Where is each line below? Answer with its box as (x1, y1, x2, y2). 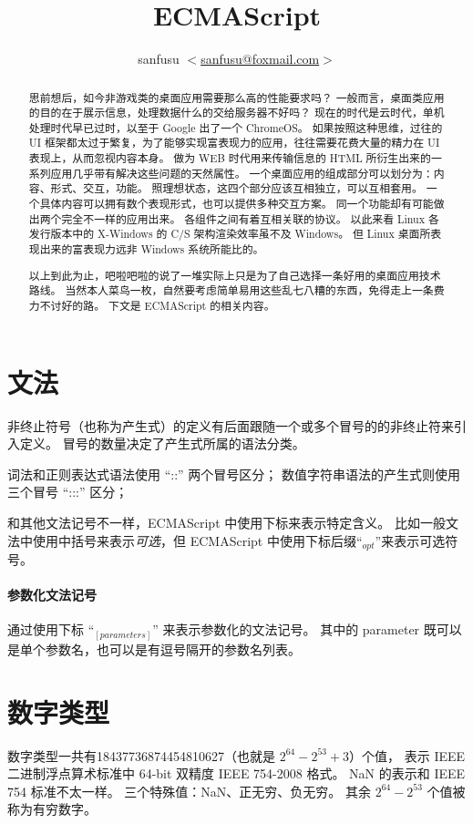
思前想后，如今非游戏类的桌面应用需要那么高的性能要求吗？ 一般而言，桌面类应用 (28, 89, 445, 105)
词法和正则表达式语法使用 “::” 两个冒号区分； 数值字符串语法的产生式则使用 (7, 464, 460, 483)
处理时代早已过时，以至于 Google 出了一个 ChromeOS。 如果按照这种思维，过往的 (28, 119, 443, 135)
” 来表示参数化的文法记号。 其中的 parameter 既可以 (152, 620, 462, 639)
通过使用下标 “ (7, 620, 95, 639)
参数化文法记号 (7, 585, 97, 604)
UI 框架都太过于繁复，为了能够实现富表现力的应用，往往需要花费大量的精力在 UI (28, 135, 440, 150)
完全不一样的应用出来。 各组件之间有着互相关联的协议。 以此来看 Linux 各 (61, 211, 439, 226)
